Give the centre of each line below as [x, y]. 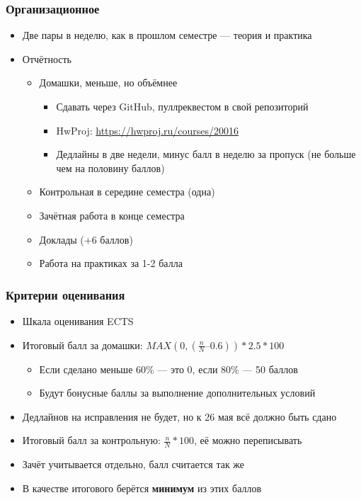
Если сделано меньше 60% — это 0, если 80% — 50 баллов [168, 369]
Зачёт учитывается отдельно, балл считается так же [133, 464]
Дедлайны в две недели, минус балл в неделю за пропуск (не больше [206, 154]
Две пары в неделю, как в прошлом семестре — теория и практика [167, 35]
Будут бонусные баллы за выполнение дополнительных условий [177, 393]
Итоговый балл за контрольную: [91, 440]
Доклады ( [62, 239]
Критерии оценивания [65, 294]
